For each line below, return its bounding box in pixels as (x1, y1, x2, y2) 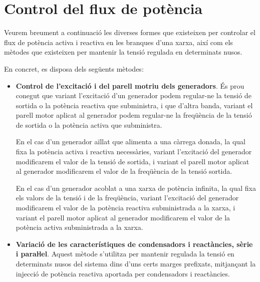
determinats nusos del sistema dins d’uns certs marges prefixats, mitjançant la (16, 258, 256, 268)
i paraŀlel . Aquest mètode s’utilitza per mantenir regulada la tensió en (16, 248, 234, 259)
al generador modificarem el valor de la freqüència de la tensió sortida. (16, 166, 232, 176)
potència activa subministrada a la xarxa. (16, 222, 143, 232)
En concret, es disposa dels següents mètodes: (4, 63, 144, 74)
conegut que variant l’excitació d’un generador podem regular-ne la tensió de (16, 90, 251, 101)
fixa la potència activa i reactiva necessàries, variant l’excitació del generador (16, 146, 252, 157)
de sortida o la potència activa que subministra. (16, 119, 162, 130)
